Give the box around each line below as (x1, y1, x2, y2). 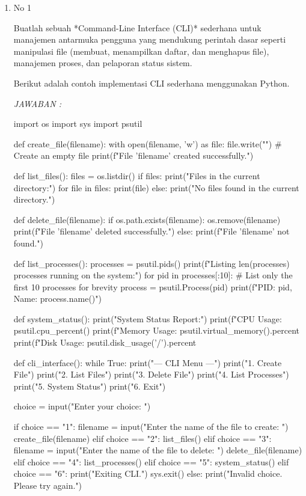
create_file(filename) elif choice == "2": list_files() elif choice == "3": (13, 432, 272, 444)
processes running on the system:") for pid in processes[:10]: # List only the (13, 269, 293, 281)
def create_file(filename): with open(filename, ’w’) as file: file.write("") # (13, 137, 282, 150)
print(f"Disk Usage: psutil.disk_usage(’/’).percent (13, 336, 197, 349)
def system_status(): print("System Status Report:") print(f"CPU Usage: (13, 312, 282, 325)
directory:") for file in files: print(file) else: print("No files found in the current (13, 181, 299, 194)
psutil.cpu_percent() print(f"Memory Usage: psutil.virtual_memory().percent (13, 324, 299, 337)
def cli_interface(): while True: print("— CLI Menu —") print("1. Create (13, 356, 282, 369)
